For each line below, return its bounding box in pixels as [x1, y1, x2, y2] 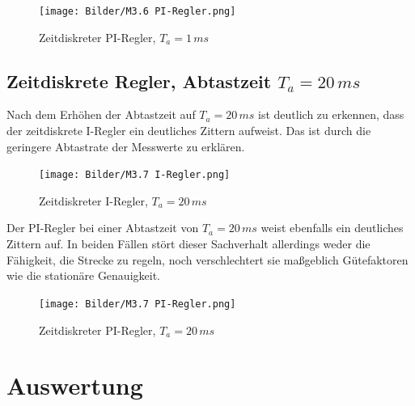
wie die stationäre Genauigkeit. [6, 267, 160, 284]
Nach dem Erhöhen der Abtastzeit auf [6, 106, 196, 123]
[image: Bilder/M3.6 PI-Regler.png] [39, 6, 236, 17]
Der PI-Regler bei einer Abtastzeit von [6, 219, 199, 236]
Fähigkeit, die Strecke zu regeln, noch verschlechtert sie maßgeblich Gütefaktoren [6, 251, 409, 268]
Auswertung [6, 369, 143, 402]
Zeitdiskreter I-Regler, [39, 192, 148, 209]
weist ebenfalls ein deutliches [260, 219, 404, 236]
